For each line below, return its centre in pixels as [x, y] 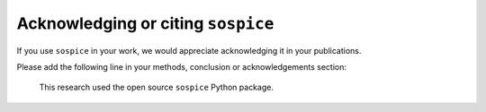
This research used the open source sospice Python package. [157, 87]
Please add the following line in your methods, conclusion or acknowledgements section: [181, 66]
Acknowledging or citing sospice [145, 23]
